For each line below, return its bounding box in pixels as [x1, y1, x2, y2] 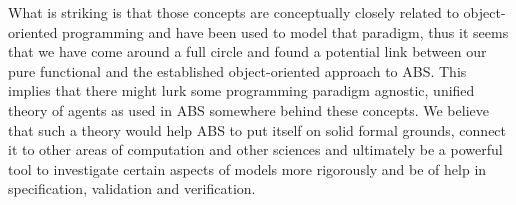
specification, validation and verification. [8, 178, 256, 199]
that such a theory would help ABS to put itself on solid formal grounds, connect [8, 119, 507, 140]
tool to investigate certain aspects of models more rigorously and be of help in [8, 158, 487, 179]
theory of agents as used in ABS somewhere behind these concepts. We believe [8, 99, 489, 120]
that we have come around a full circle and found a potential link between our [8, 41, 487, 62]
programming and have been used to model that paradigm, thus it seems [62, 21, 509, 42]
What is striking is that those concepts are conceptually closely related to [8, 2, 459, 22]
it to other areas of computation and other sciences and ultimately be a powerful [8, 139, 503, 160]
